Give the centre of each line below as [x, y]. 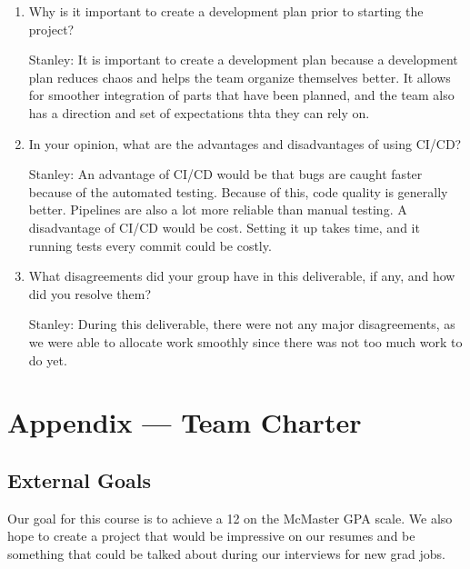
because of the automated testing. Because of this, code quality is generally [238, 191]
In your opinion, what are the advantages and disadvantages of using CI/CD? [245, 143]
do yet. [48, 359]
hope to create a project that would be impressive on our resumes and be [211, 536]
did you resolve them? [90, 293]
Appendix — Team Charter [185, 422]
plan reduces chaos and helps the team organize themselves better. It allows [240, 77]
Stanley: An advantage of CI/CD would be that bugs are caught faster [225, 174]
